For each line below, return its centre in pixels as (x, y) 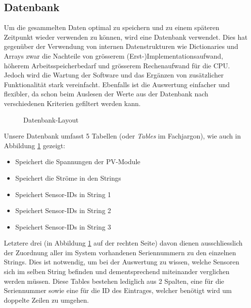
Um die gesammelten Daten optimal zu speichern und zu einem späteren (112, 27)
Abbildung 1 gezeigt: (35, 145)
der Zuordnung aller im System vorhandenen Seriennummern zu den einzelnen (120, 252)
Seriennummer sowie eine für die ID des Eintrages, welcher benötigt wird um (118, 290)
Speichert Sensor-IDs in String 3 (63, 226)
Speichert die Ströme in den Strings (68, 177)
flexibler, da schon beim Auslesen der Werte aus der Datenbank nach (106, 94)
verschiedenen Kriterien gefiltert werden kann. (72, 103)
